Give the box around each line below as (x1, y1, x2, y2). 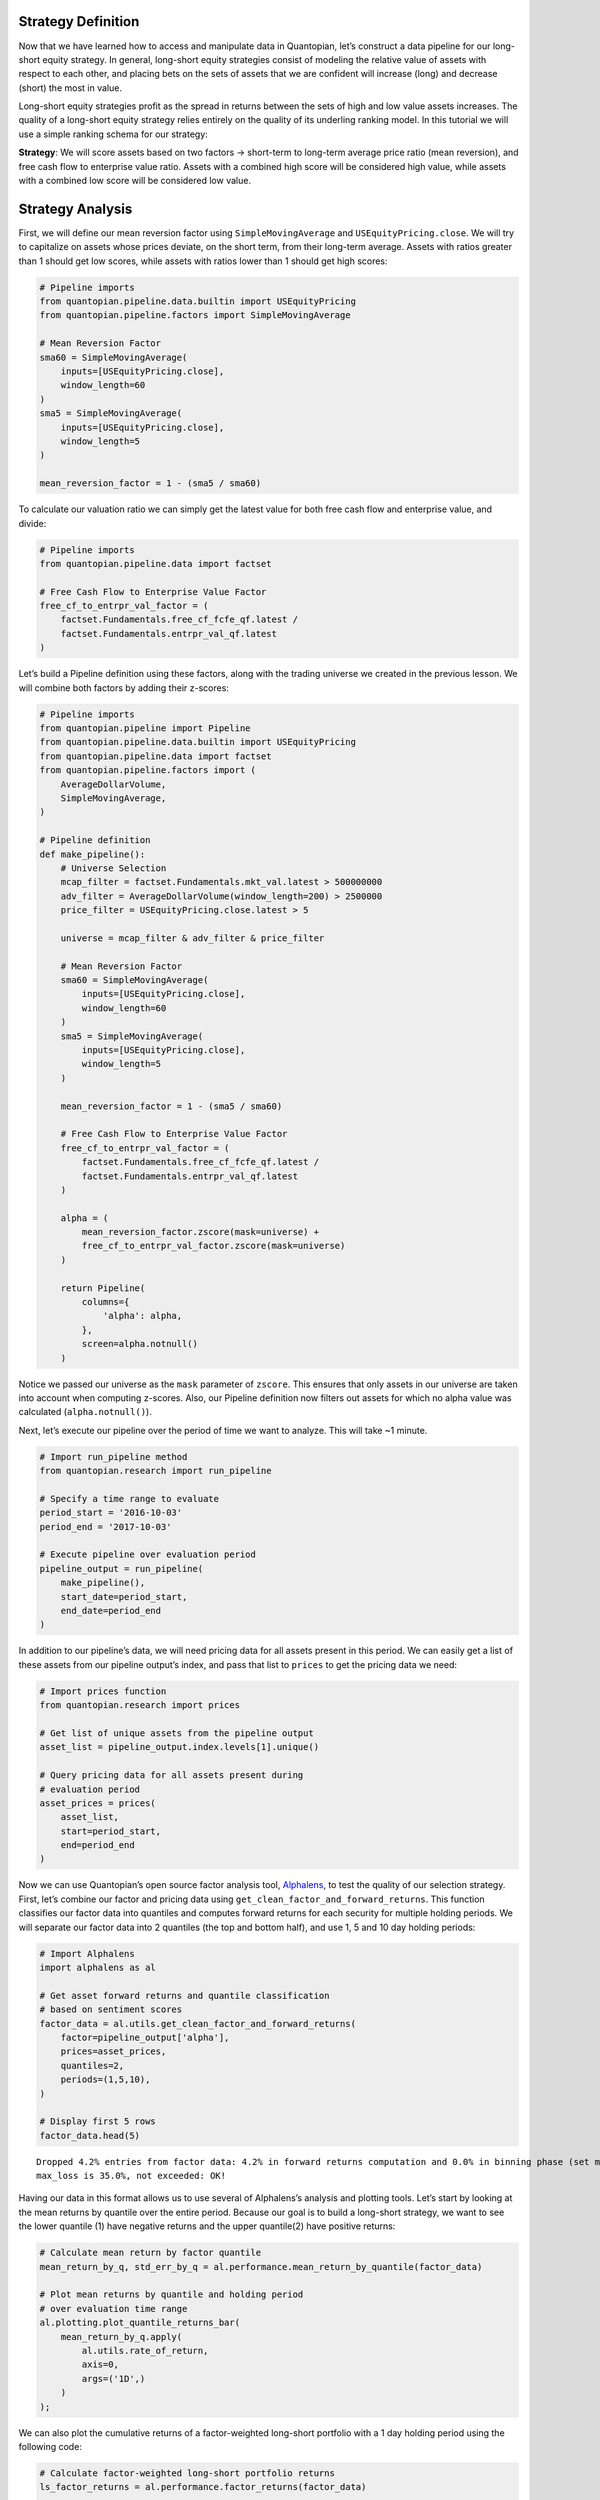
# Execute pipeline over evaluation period (39, 1549, 257, 1560)
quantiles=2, (60, 2060, 125, 2071)
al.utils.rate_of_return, (81, 2345, 209, 2356)
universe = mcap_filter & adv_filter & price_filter (60, 932, 325, 944)
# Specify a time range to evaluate (39, 1493, 220, 1504)
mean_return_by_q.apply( (60, 2331, 183, 2342)
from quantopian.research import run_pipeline (39, 1465, 272, 1477)
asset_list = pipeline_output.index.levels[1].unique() (39, 1741, 320, 1753)
